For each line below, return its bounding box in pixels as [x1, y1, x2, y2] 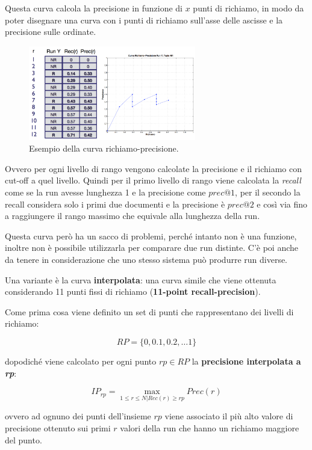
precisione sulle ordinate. [5, 25, 96, 38]
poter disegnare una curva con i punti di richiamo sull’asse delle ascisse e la [5, 13, 283, 26]
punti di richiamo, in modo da [193, 2, 304, 14]
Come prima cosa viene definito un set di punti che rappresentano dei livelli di [5, 305, 294, 318]
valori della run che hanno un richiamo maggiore [120, 421, 299, 434]
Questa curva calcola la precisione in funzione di [5, 2, 183, 14]
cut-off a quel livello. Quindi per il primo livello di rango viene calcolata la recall [5, 174, 301, 186]
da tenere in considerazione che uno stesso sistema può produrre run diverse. [5, 253, 288, 265]
